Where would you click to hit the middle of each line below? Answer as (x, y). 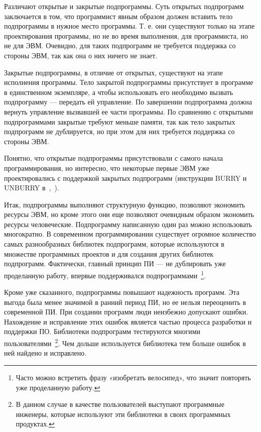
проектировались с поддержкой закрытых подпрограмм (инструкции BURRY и (125, 178)
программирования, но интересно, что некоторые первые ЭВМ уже (107, 168)
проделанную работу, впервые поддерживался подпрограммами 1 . (105, 274)
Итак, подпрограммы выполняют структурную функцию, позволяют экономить (125, 204)
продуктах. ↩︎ (35, 424)
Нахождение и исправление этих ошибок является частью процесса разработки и (128, 321)
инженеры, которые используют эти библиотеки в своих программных (123, 414)
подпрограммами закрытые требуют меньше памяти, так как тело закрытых (120, 121)
